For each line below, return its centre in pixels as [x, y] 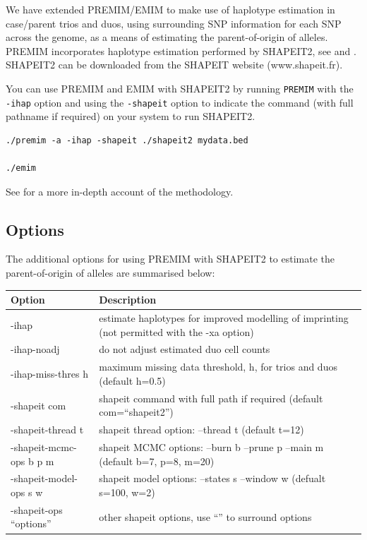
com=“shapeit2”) [136, 412]
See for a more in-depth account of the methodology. [120, 191]
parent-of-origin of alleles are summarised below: [110, 273]
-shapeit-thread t [47, 430]
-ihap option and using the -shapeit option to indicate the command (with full [180, 102]
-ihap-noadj [35, 349]
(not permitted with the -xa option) [176, 331]
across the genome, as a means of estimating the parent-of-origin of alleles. [167, 37]
